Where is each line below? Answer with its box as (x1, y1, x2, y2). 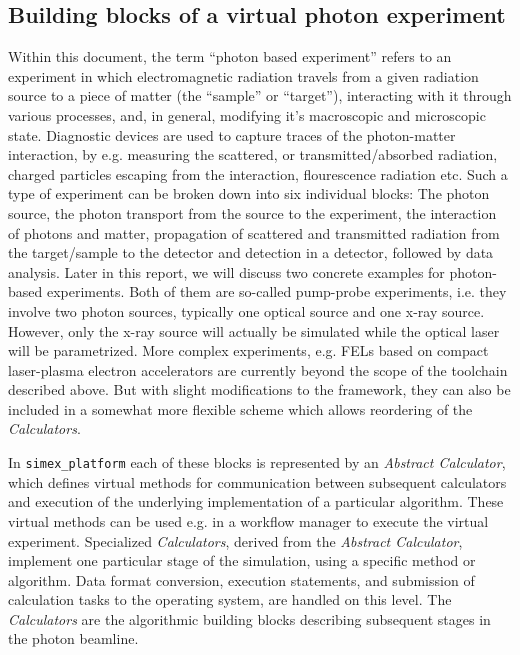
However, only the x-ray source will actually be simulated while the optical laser (8, 320, 500, 341)
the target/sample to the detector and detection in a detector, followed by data (8, 242, 494, 263)
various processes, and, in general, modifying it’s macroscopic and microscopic (8, 104, 486, 125)
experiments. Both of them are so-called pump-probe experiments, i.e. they (46, 281, 507, 302)
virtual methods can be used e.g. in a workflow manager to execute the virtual (8, 510, 489, 531)
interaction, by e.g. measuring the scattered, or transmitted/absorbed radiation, (8, 144, 498, 165)
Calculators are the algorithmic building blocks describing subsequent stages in (8, 608, 491, 629)
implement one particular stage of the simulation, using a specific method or (8, 550, 476, 571)
